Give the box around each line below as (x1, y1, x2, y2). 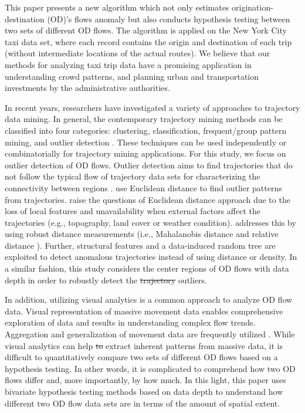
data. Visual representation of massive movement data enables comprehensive (5, 304, 283, 317)
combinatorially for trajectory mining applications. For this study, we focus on (5, 147, 286, 160)
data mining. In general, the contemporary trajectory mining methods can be (5, 113, 283, 125)
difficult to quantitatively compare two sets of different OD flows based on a (5, 351, 278, 363)
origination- (232, 1, 273, 13)
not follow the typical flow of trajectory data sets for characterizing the (5, 170, 260, 182)
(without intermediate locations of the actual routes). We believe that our (5, 47, 270, 59)
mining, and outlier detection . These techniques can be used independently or (5, 136, 287, 148)
